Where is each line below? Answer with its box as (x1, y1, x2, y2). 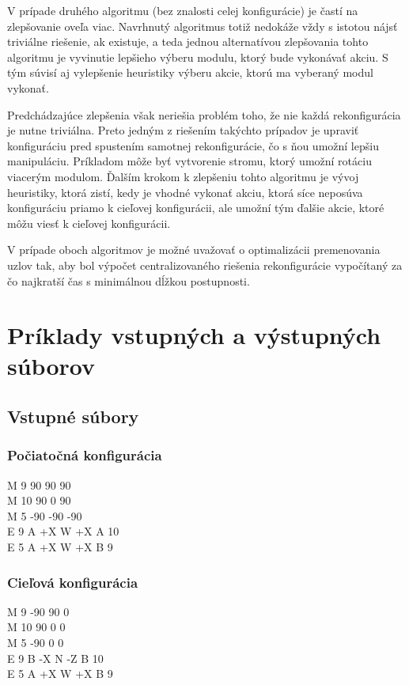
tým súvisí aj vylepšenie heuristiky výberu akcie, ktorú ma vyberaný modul (7, 64, 373, 81)
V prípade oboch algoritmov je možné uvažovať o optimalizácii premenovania (7, 241, 381, 258)
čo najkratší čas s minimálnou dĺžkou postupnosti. (7, 272, 250, 289)
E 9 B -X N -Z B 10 (7, 649, 104, 666)
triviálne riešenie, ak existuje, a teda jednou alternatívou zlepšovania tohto (7, 33, 369, 50)
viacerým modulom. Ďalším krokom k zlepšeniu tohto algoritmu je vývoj (7, 168, 359, 184)
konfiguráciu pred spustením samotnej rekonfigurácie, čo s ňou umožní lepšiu (7, 137, 379, 153)
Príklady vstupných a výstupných (7, 319, 381, 351)
